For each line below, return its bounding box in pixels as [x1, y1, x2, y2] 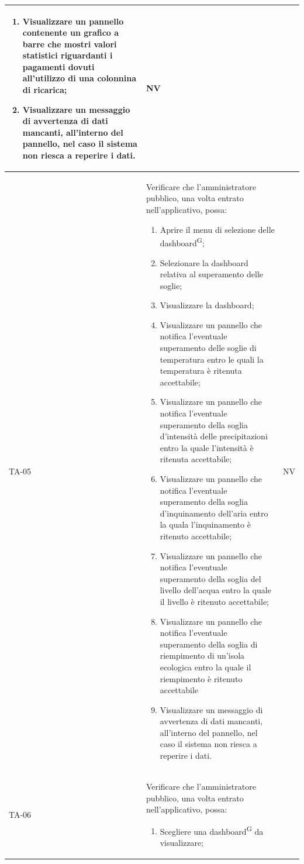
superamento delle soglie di [160, 342, 257, 354]
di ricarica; [22, 84, 67, 96]
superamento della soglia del [160, 572, 261, 584]
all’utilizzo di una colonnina [22, 72, 137, 84]
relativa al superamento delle [160, 268, 264, 280]
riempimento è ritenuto [160, 672, 243, 684]
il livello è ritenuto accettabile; [160, 595, 269, 607]
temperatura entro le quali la [160, 353, 264, 365]
